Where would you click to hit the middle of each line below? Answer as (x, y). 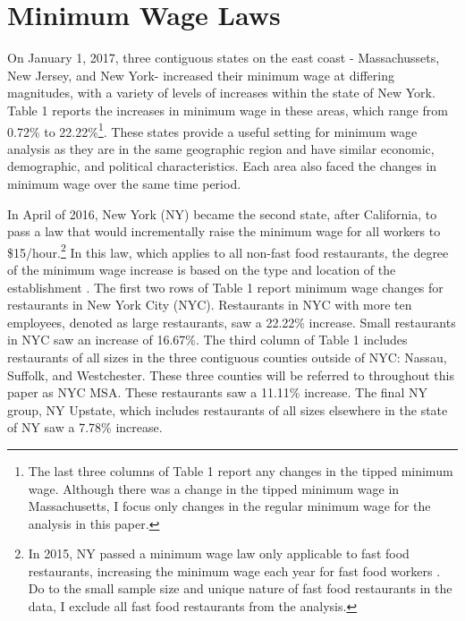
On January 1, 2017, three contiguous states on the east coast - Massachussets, (224, 58)
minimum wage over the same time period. (124, 183)
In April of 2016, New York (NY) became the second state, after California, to (222, 213)
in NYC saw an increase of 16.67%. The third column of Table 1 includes (207, 340)
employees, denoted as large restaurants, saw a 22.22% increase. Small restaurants (232, 322)
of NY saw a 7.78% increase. (85, 427)
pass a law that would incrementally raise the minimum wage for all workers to (224, 231)
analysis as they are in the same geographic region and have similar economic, (221, 148)
